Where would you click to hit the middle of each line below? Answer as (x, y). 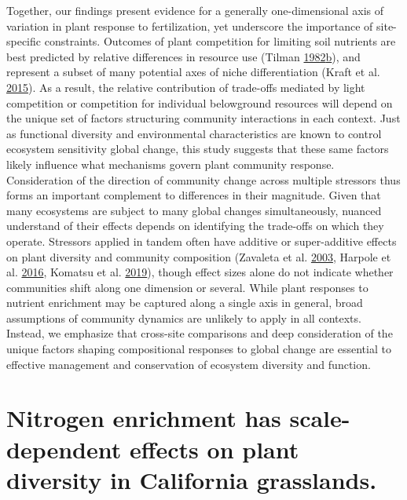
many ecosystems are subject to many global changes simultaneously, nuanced (194, 210)
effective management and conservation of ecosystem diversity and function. (189, 364)
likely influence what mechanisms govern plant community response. (170, 164)
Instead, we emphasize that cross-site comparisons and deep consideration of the (200, 333)
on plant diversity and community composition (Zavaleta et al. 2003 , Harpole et (199, 256)
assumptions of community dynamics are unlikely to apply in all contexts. (184, 318)
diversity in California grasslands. (192, 479)
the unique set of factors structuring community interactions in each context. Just (203, 118)
